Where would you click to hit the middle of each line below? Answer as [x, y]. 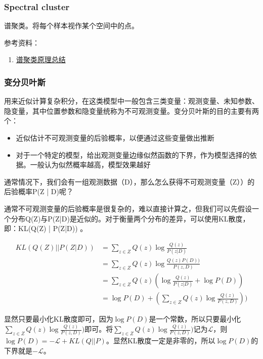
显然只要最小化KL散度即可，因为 [59, 319]
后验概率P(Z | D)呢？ [39, 191]
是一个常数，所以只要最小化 [195, 319]
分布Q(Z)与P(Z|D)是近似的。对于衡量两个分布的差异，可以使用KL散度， [130, 218]
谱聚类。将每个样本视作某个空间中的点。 [71, 26]
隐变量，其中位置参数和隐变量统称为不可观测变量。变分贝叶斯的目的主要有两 [131, 110]
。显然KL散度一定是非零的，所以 [161, 341]
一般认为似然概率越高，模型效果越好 [90, 165]
